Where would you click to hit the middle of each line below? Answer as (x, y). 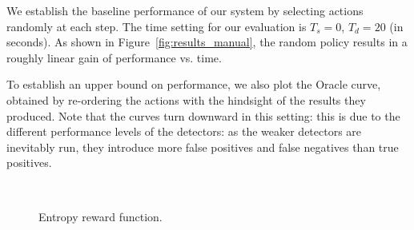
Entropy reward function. (100, 216)
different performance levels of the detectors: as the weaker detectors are (184, 131)
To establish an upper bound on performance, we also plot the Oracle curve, (194, 84)
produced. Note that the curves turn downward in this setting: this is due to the (203, 115)
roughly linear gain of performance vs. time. (114, 57)
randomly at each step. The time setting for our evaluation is (157, 26)
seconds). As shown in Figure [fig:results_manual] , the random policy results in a (207, 42)
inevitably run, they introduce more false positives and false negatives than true (203, 147)
